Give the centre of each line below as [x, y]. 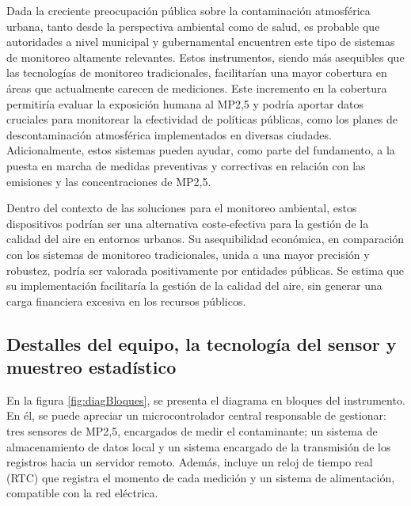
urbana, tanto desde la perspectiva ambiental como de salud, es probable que [193, 26]
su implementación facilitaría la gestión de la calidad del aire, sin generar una [194, 285]
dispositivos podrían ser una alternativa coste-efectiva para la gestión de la [188, 223]
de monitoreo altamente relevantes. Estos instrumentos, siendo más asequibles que [205, 57]
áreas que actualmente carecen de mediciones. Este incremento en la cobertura [197, 88]
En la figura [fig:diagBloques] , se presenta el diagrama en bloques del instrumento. [206, 399]
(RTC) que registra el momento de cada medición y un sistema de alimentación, [201, 477]
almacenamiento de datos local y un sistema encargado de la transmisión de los [199, 446]
